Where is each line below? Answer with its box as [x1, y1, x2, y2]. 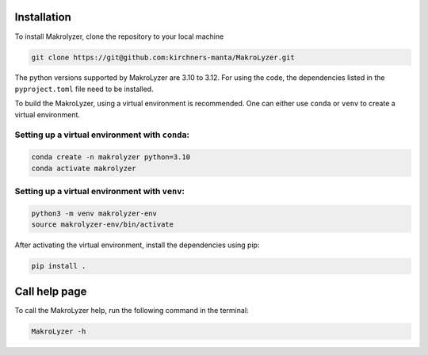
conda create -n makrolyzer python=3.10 [31, 153, 190, 162]
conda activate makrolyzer [31, 163, 136, 173]
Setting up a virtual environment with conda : [14, 129, 190, 140]
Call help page [14, 284, 87, 298]
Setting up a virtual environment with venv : [14, 185, 185, 197]
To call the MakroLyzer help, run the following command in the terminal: [14, 305, 249, 315]
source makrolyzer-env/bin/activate [31, 220, 174, 229]
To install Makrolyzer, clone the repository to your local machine [14, 32, 224, 41]
